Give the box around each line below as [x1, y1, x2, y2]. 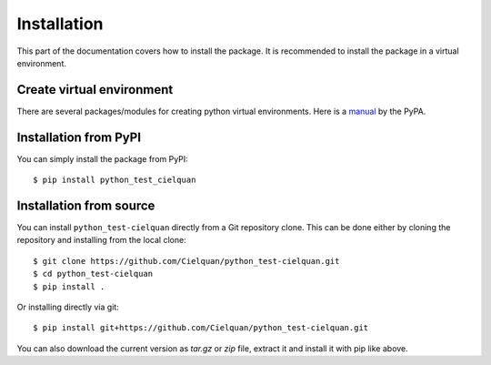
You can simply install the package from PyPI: [16, 153, 188, 164]
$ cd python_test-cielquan [33, 269, 154, 279]
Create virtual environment [16, 82, 174, 97]
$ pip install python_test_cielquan [33, 175, 196, 186]
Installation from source [16, 198, 155, 213]
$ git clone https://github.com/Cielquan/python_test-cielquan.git [33, 256, 340, 266]
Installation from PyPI [16, 129, 141, 145]
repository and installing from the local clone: [16, 235, 186, 246]
